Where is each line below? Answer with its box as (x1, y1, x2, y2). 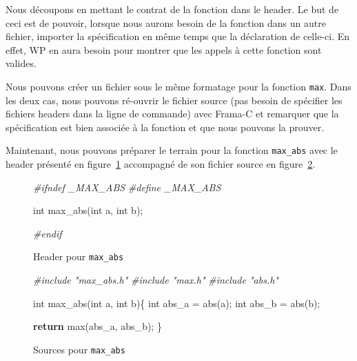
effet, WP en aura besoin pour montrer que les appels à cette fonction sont (6, 42, 322, 57)
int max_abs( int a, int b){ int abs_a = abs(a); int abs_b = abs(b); (33, 295, 320, 310)
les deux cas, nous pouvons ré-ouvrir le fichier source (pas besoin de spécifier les (6, 92, 343, 107)
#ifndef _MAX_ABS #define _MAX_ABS (33, 179, 221, 194)
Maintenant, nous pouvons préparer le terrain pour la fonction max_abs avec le (6, 143, 338, 157)
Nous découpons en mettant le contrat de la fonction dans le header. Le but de (6, 2, 339, 16)
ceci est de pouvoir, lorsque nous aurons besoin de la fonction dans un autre (6, 15, 326, 30)
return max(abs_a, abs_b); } (33, 319, 162, 333)
